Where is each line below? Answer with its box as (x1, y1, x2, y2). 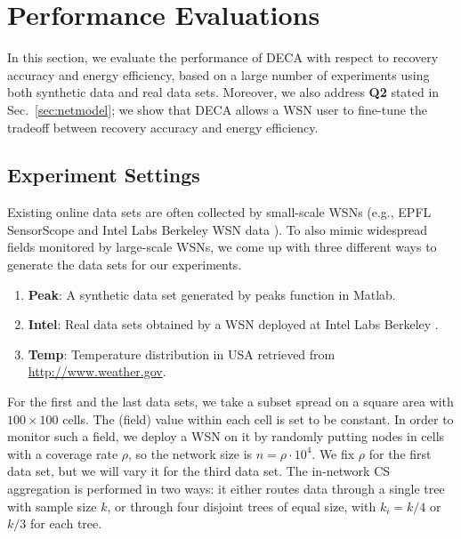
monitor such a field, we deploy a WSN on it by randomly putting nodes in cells (7, 427, 445, 446)
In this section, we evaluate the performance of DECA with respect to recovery (7, 48, 439, 67)
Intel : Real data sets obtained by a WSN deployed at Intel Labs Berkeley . (28, 315, 439, 334)
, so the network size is (128, 444, 253, 463)
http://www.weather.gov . (28, 362, 166, 381)
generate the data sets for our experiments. (7, 255, 242, 274)
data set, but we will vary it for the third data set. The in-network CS (7, 462, 391, 480)
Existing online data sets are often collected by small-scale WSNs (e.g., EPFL (7, 203, 432, 221)
